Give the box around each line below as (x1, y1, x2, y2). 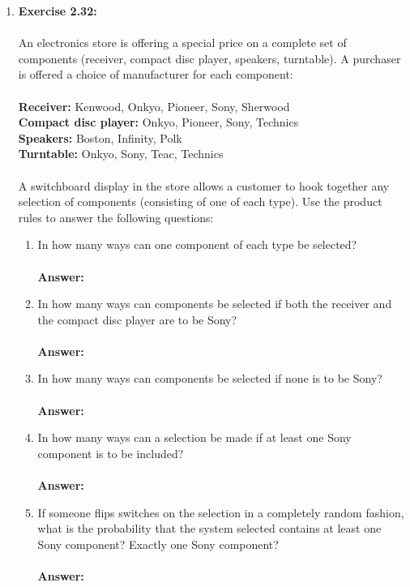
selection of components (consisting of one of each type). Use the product (18, 193, 382, 210)
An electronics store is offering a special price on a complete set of (18, 34, 347, 51)
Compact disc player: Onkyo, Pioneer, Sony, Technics (18, 114, 299, 131)
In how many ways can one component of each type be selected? (37, 236, 357, 253)
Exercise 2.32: (18, 2, 97, 19)
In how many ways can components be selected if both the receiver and (37, 295, 392, 312)
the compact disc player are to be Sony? (37, 311, 237, 328)
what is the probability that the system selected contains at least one (37, 520, 382, 537)
